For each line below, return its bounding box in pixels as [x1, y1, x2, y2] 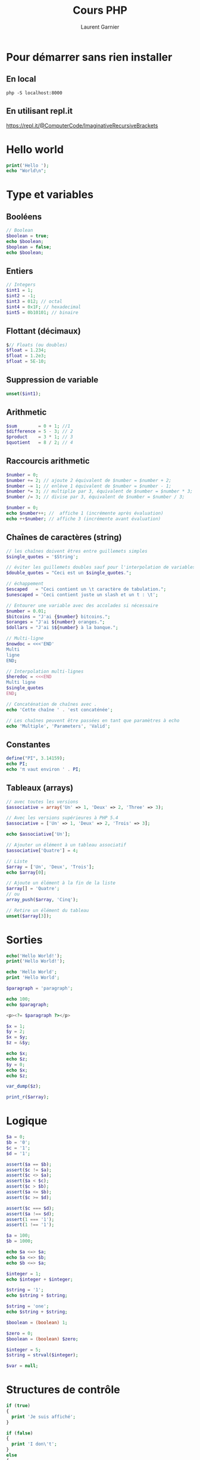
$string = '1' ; [6, 1287, 44, 1293]
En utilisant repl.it [6, 106, 73, 116]
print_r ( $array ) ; [6, 1094, 49, 1100]
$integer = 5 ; [6, 1347, 42, 1353]
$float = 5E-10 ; [6, 359, 46, 365]
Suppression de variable [6, 375, 99, 385]
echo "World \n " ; [6, 168, 46, 174]
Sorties [6, 933, 43, 947]
